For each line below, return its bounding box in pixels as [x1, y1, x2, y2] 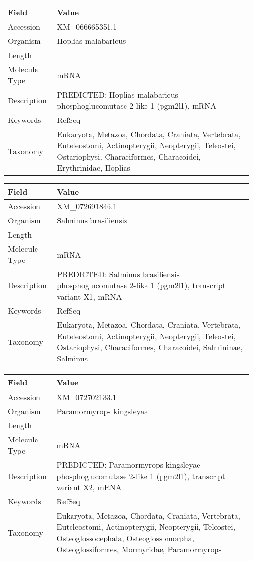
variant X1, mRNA [57, 291, 122, 302]
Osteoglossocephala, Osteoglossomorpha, [56, 532, 195, 543]
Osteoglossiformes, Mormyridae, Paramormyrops [56, 543, 222, 555]
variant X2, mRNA [56, 481, 122, 493]
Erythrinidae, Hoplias [57, 162, 130, 173]
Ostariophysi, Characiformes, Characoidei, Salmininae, [57, 341, 243, 353]
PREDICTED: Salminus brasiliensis [57, 268, 180, 280]
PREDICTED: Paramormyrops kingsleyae [56, 459, 200, 470]
